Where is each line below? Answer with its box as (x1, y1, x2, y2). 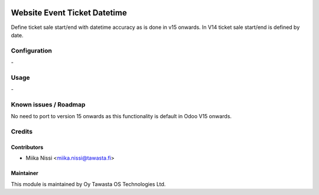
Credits (11, 128, 32, 136)
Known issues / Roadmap (11, 100, 86, 109)
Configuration (11, 46, 53, 54)
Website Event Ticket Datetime (11, 8, 127, 18)
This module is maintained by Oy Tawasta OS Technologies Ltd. (11, 180, 166, 187)
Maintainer (11, 170, 38, 177)
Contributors (11, 144, 44, 151)
